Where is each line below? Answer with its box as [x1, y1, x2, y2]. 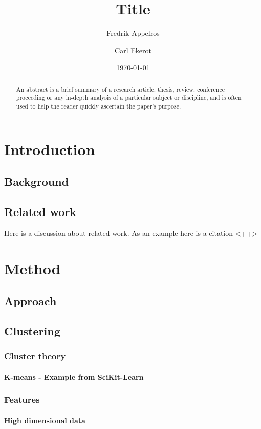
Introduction [4, 138, 95, 159]
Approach [4, 293, 57, 309]
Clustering [4, 323, 60, 338]
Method [4, 258, 61, 278]
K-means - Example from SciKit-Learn [4, 371, 144, 382]
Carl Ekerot [115, 45, 151, 55]
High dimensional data [4, 415, 85, 425]
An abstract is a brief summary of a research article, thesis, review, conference [16, 84, 225, 93]
